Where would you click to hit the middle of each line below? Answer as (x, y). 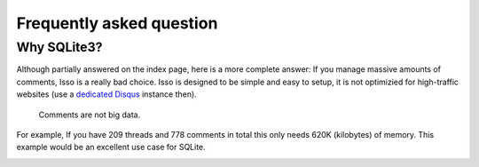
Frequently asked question (117, 23)
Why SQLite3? (59, 47)
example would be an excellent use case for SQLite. (111, 147)
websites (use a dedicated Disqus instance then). (106, 94)
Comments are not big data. (90, 115)
